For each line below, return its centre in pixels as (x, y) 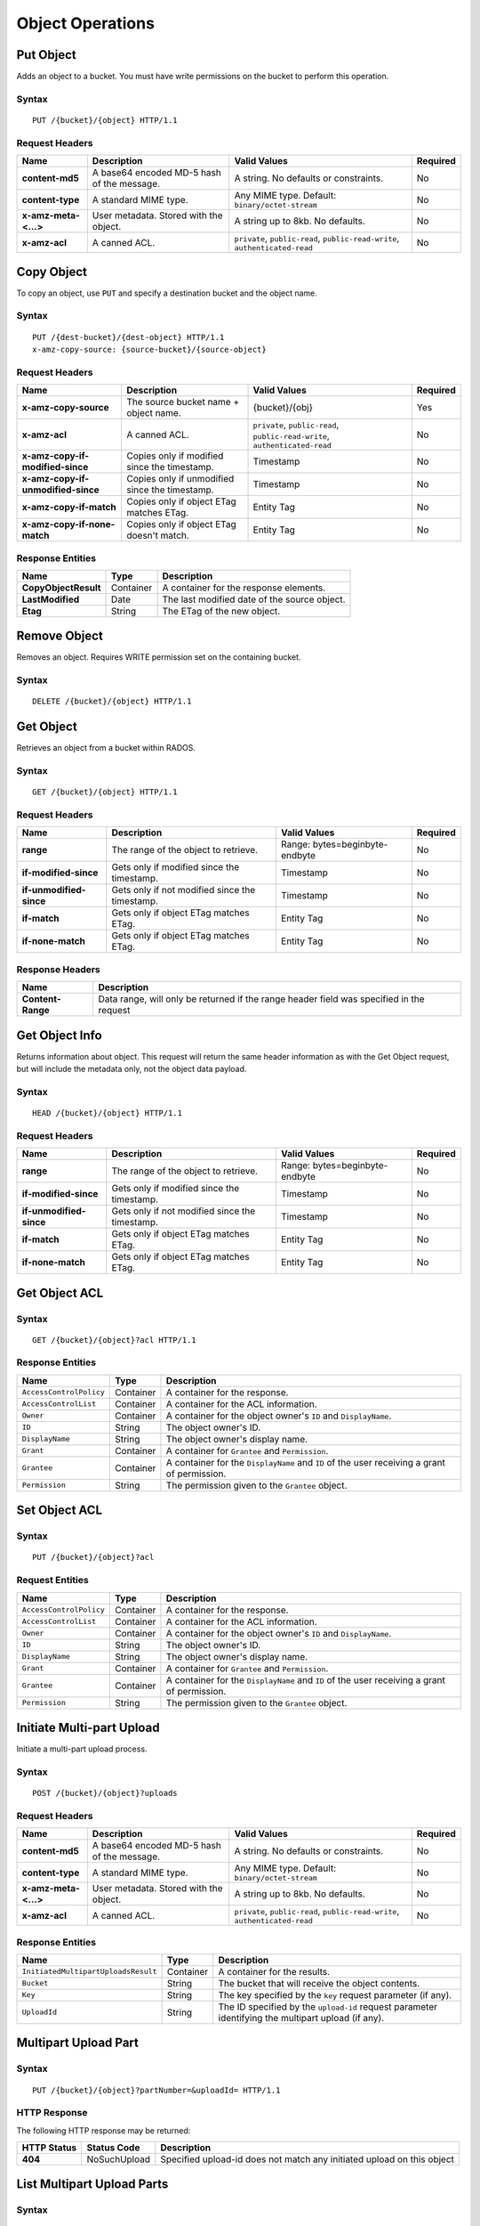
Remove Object (60, 636)
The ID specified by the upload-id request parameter (328, 2006)
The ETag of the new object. (221, 611)
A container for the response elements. (244, 588)
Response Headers (59, 969)
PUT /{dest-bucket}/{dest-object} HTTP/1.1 (128, 337)
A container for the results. (274, 1971)
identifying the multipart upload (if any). (301, 2018)
